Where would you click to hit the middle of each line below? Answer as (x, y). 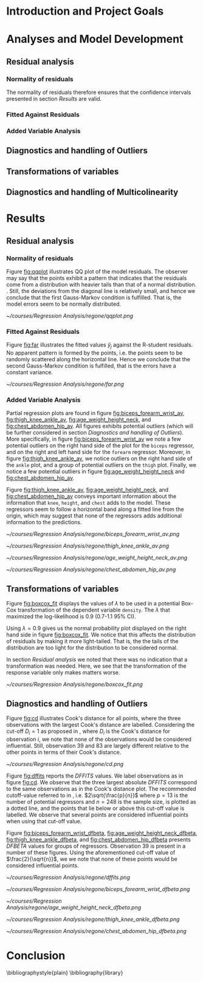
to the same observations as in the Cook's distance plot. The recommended (101, 789)
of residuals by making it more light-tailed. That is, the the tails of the (92, 641)
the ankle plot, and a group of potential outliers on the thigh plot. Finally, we (101, 465)
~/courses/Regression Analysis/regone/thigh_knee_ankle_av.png (88, 546)
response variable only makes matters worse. (63, 673)
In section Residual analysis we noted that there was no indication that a (97, 660)
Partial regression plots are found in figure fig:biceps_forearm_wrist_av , (95, 413)
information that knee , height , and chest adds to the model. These (89, 503)
